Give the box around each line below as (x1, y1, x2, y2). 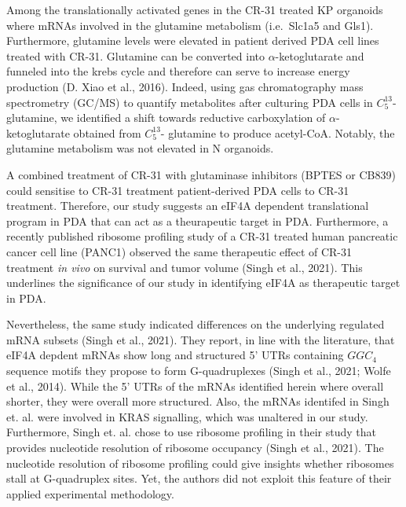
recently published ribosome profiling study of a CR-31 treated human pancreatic (6, 228, 398, 244)
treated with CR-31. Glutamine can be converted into (6, 47, 265, 64)
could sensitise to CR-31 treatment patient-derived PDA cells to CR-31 (6, 182, 349, 198)
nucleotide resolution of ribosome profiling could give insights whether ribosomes (6, 454, 394, 471)
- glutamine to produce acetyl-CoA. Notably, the (160, 124, 395, 141)
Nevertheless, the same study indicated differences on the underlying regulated (6, 316, 385, 332)
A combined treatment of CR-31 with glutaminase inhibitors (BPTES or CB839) (6, 166, 396, 182)
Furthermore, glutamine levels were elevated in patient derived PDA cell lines (6, 32, 379, 49)
